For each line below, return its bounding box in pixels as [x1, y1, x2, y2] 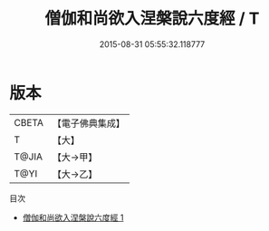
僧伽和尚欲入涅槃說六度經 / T [44, 8, 260, 29]
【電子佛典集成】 [52, 117, 125, 130]
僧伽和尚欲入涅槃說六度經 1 [22, 212, 124, 223]
